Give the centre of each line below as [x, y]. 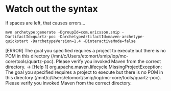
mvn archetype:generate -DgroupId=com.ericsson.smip [63, 32]
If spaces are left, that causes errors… [45, 23]
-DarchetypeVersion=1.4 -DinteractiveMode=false [83, 41]
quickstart [17, 41]
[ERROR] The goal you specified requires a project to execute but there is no [86, 50]
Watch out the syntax [52, 9]
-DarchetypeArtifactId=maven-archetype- [101, 37]
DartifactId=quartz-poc [31, 37]
